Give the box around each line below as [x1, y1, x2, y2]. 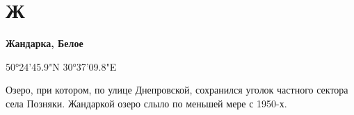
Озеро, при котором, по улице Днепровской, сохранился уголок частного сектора [6, 82, 348, 97]
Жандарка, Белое [6, 36, 83, 51]
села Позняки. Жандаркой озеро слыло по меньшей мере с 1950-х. [6, 96, 287, 110]
